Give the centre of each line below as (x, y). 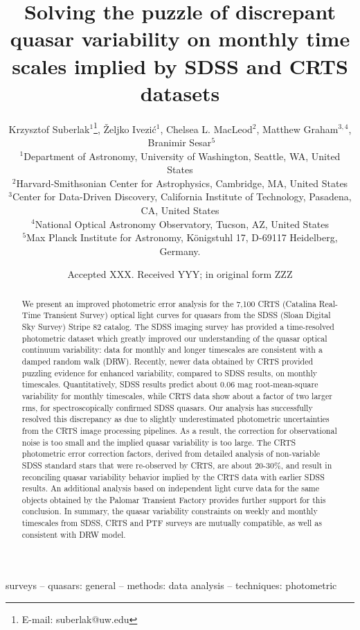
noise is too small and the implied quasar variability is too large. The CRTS (159, 442)
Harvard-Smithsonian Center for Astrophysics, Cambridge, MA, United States (182, 183)
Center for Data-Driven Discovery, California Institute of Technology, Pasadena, (182, 196)
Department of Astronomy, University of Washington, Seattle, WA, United (182, 156)
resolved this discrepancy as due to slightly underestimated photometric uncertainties (175, 419)
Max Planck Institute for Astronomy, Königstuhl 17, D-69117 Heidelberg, (182, 237)
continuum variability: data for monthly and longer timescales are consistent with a (172, 350)
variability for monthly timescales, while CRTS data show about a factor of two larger (177, 395)
